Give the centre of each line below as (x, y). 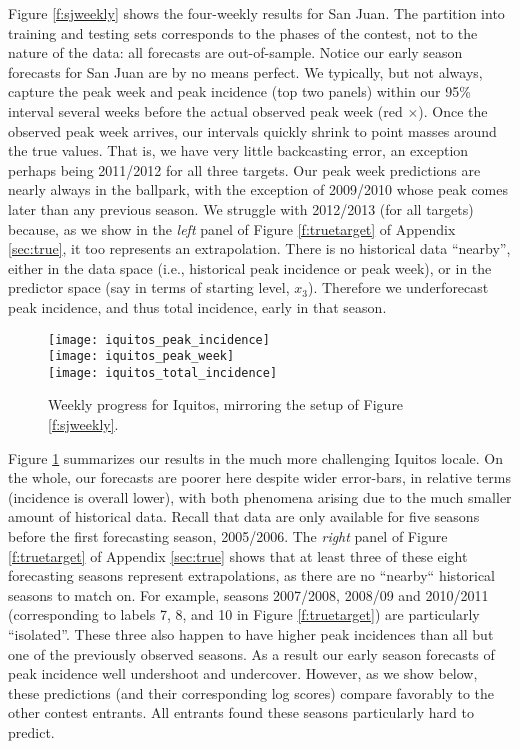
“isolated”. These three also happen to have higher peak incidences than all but (251, 634)
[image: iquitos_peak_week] (141, 356)
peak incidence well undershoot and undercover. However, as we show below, (243, 673)
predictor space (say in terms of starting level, (149, 287)
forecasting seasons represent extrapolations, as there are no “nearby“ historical (252, 575)
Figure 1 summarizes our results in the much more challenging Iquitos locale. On (256, 457)
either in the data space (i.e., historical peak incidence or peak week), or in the (250, 267)
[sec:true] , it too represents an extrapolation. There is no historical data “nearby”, (259, 248)
